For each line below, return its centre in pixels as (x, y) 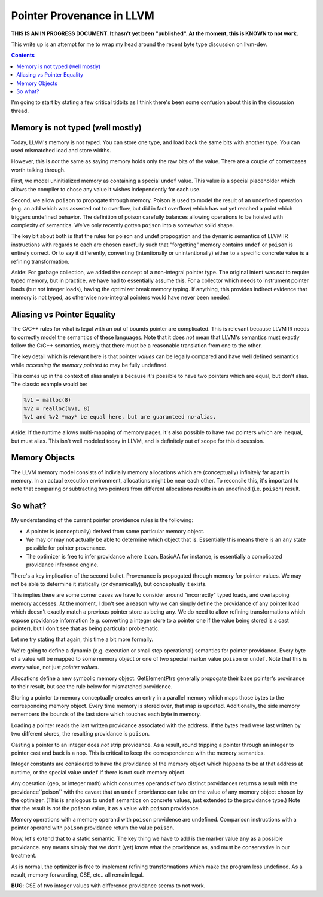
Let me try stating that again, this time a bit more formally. (82, 639)
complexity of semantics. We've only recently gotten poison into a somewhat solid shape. (123, 225)
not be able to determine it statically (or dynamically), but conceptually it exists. (109, 584)
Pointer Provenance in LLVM (83, 16)
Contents (23, 55)
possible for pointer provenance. (66, 548)
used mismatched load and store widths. (61, 150)
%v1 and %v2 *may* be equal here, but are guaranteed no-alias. (120, 417)
